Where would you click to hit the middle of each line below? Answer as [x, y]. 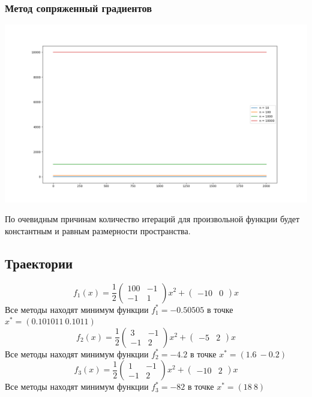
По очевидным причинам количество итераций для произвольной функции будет [152, 219]
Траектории [39, 263]
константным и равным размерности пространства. [98, 230]
